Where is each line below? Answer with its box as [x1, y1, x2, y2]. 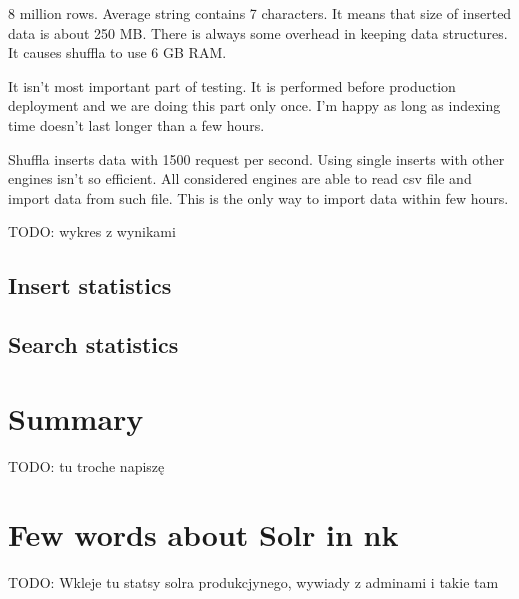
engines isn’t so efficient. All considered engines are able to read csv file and [8, 168, 472, 189]
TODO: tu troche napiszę [8, 455, 165, 476]
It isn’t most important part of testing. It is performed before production [8, 75, 456, 96]
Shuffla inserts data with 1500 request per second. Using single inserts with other [8, 148, 505, 169]
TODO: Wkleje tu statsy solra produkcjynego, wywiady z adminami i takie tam [8, 572, 499, 593]
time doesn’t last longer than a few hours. [8, 114, 265, 135]
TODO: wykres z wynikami [8, 221, 176, 242]
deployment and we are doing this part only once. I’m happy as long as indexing [8, 95, 501, 116]
